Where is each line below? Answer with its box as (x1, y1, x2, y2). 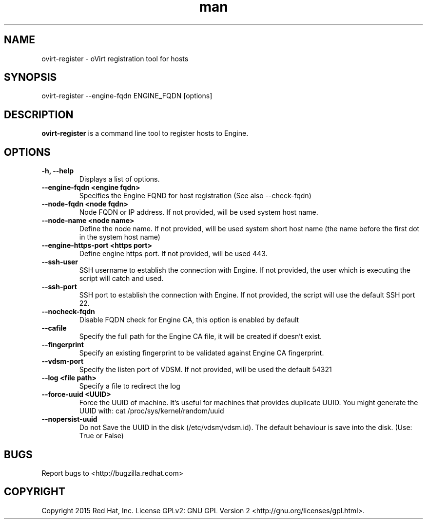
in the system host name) (79, 233, 160, 242)
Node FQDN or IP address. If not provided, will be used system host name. (79, 208, 318, 217)
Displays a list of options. (79, 175, 160, 184)
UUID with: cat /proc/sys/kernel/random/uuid (79, 407, 224, 415)
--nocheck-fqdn (41, 307, 95, 316)
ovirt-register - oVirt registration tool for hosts (41, 54, 189, 63)
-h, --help (41, 167, 74, 175)
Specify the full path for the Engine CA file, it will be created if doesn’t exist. (79, 332, 322, 341)
